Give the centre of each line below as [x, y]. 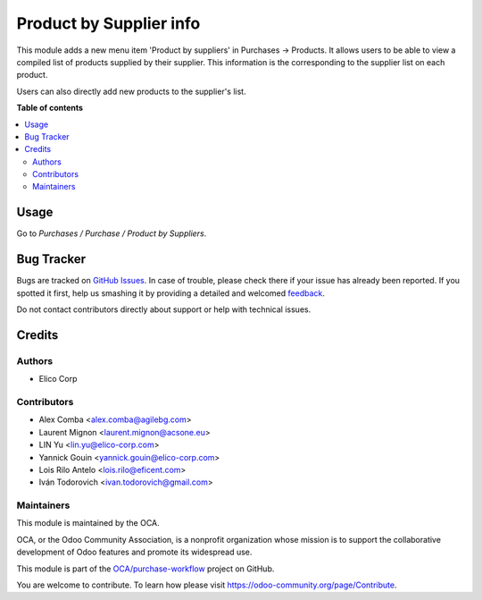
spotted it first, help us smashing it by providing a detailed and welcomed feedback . [171, 293]
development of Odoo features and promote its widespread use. [134, 552]
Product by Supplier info [108, 23]
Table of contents [50, 108]
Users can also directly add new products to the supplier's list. [131, 91]
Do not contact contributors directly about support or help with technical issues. [164, 309]
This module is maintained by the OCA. [88, 523]
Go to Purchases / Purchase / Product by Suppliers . [112, 233]
